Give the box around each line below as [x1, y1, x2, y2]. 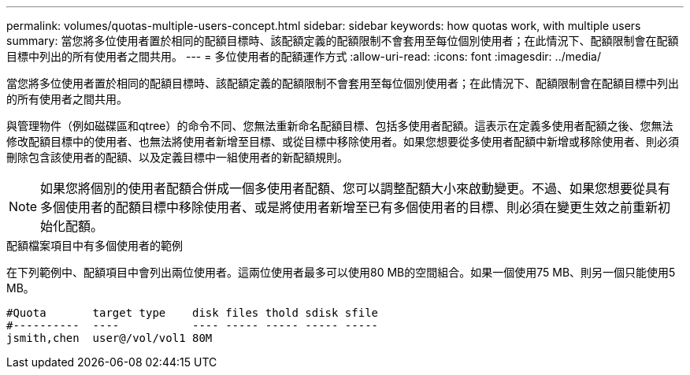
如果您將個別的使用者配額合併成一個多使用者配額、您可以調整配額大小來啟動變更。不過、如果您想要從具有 [40, 180, 671, 196]
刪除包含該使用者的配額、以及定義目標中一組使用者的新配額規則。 [6, 150, 348, 164]
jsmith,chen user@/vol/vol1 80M [6, 332, 213, 344]
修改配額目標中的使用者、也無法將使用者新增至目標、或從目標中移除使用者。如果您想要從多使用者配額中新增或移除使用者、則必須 [6, 135, 679, 148]
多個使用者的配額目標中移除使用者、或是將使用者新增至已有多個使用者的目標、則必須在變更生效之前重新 [40, 199, 658, 215]
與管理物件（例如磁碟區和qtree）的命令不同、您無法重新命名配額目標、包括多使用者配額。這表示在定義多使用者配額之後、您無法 [6, 119, 673, 132]
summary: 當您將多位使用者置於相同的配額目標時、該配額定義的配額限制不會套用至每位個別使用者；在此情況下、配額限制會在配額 [6, 34, 679, 47]
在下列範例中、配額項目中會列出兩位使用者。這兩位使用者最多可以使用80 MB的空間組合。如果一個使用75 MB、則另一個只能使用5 [6, 265, 676, 279]
